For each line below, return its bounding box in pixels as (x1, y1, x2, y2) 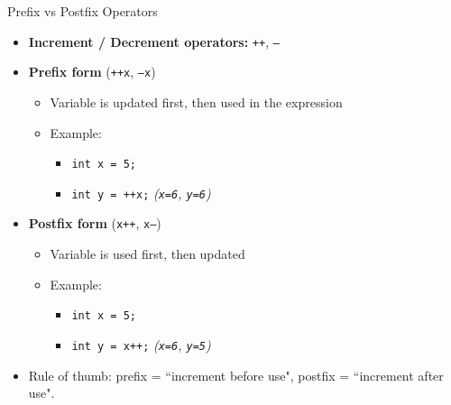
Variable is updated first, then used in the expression (50, 92, 343, 111)
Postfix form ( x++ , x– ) (28, 214, 161, 233)
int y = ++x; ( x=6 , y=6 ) (71, 183, 211, 202)
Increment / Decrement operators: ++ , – (28, 32, 280, 51)
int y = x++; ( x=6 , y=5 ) (71, 335, 211, 354)
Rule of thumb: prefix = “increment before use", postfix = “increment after (28, 365, 444, 384)
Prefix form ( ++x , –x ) (28, 62, 156, 81)
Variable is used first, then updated (50, 244, 245, 263)
